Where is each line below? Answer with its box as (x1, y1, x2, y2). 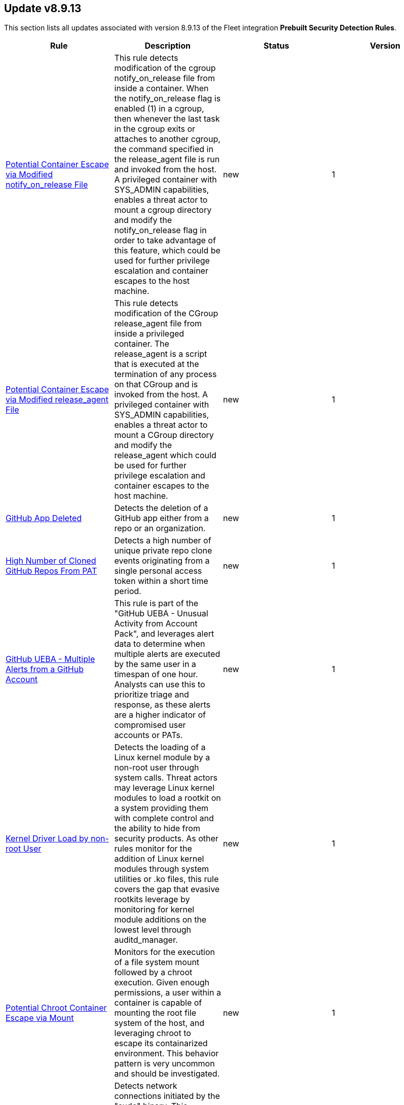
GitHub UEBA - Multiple (6, 654, 95, 665)
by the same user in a (114, 659, 196, 670)
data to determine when (114, 639, 205, 649)
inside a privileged (114, 328, 185, 339)
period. (114, 586, 141, 597)
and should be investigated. (114, 1069, 220, 1079)
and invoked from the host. (114, 164, 217, 175)
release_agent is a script (114, 349, 207, 359)
